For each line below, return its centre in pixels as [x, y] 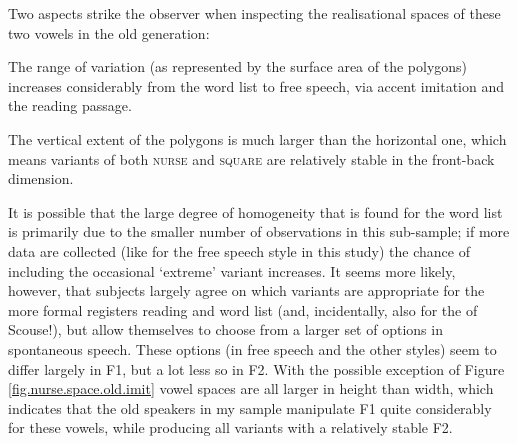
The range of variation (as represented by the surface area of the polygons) [238, 66]
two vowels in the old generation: [109, 32]
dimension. [41, 178]
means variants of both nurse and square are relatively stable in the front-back [251, 158]
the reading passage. [70, 105]
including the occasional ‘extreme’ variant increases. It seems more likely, [232, 270]
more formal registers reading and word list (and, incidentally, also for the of [243, 309]
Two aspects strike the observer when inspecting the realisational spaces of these [254, 13]
